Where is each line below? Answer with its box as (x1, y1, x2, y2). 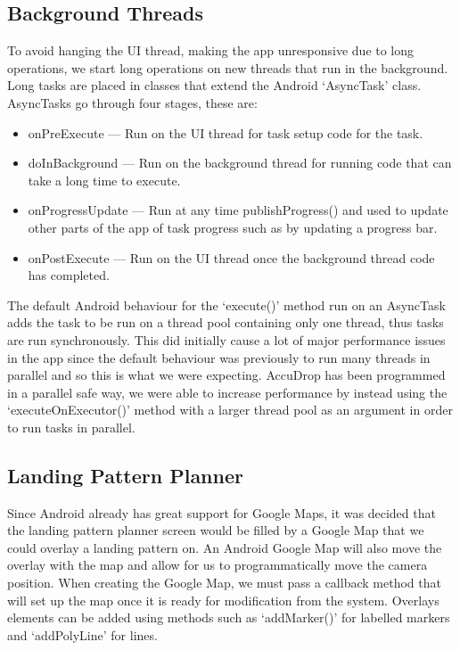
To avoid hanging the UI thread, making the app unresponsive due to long (7, 41, 415, 60)
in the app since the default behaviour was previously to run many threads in (7, 348, 431, 366)
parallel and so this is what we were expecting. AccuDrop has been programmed (7, 366, 446, 384)
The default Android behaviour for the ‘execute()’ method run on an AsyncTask (7, 295, 446, 314)
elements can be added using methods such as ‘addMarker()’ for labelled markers (7, 608, 450, 627)
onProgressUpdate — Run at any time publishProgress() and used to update (28, 201, 448, 219)
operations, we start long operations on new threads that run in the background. (7, 58, 448, 77)
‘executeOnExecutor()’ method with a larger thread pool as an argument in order (7, 400, 453, 419)
